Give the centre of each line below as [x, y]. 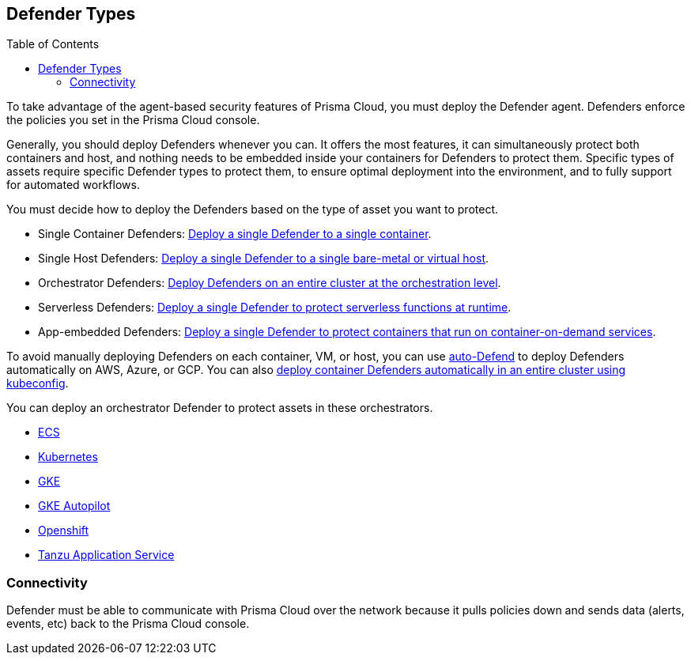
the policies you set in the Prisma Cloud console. [133, 120]
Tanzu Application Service [106, 555]
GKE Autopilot [74, 506]
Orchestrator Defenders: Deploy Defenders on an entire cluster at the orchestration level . [270, 283]
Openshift [64, 531]
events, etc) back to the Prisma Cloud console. [128, 624]
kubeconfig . [38, 383]
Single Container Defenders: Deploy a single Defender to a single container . [235, 234]
